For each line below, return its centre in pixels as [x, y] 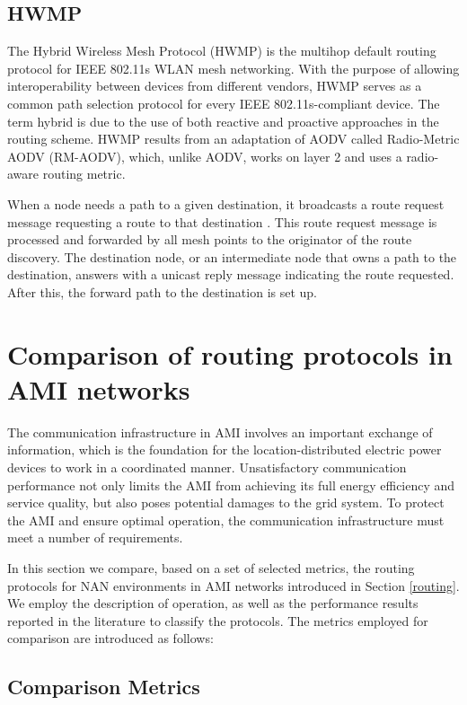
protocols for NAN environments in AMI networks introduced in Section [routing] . [233, 585]
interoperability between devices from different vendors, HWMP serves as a [215, 86]
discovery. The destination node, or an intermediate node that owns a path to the [232, 256]
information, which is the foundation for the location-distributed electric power [225, 449]
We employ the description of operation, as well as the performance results [213, 603]
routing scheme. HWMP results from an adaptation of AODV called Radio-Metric [233, 139]
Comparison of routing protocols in [230, 353]
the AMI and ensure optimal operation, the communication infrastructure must [226, 520]
